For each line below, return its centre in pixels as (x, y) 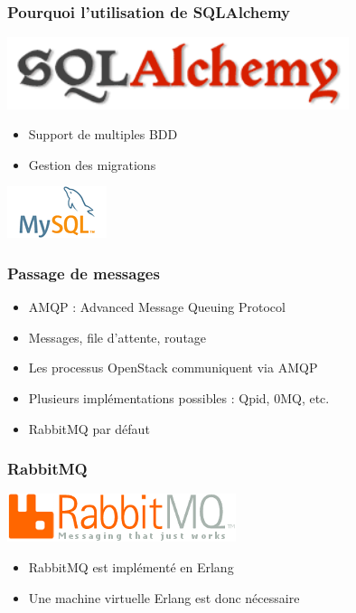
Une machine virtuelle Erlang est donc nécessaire (164, 597)
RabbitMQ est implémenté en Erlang (131, 566)
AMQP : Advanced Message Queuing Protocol (157, 307)
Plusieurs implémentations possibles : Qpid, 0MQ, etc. (179, 397)
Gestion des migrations (92, 164)
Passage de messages (84, 273)
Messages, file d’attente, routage (117, 337)
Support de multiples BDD (103, 134)
